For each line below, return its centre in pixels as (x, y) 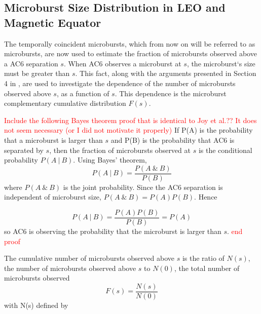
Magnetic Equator (53, 22)
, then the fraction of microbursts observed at (120, 150)
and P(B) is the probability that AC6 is (173, 140)
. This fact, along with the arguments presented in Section (166, 73)
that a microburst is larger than (53, 140)
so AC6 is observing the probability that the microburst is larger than (113, 231)
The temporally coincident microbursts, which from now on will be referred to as (130, 43)
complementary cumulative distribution (65, 103)
